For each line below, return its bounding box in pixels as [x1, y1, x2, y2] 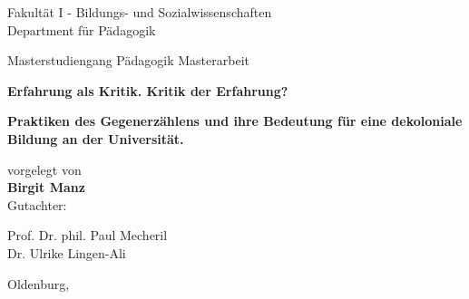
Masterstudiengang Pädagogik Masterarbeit [7, 51, 249, 70]
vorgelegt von [7, 159, 82, 178]
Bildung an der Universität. [7, 129, 184, 148]
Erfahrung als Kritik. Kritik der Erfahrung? [7, 81, 288, 100]
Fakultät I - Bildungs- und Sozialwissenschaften [7, 3, 272, 21]
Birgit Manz [7, 178, 85, 197]
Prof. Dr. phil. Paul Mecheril [7, 226, 168, 245]
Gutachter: [7, 195, 67, 214]
